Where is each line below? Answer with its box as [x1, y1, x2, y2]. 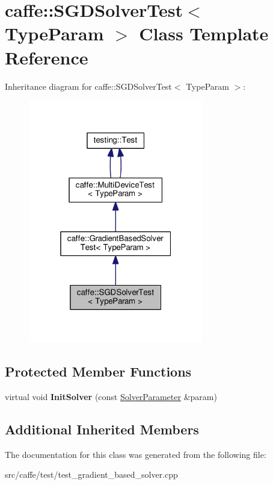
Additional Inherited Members [5, 419, 199, 438]
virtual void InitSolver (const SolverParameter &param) [5, 390, 217, 402]
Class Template [139, 21, 269, 46]
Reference [5, 45, 88, 69]
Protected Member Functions [5, 362, 192, 381]
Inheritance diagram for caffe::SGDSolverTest [5, 80, 172, 92]
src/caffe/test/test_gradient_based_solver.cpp [5, 468, 178, 481]
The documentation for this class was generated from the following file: [5, 448, 266, 460]
